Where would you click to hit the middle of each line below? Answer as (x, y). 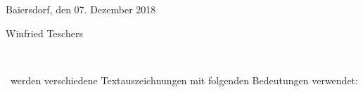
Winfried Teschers (44, 33)
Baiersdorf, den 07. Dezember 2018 (81, 9)
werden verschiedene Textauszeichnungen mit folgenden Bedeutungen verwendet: (184, 80)
